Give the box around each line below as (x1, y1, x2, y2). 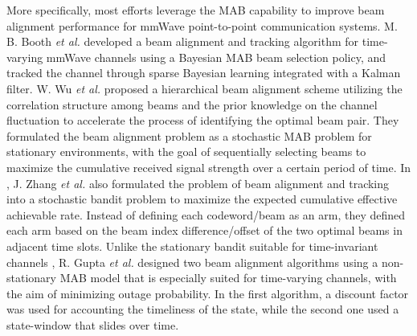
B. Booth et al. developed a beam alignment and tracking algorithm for (6, 33, 359, 50)
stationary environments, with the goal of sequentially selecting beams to (6, 143, 366, 160)
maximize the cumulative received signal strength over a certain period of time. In (6, 158, 411, 175)
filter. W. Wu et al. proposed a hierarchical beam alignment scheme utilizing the (6, 80, 403, 96)
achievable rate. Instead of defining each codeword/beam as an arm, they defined (6, 206, 406, 223)
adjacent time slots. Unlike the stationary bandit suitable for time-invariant (6, 237, 378, 254)
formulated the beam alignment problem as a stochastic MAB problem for (6, 127, 372, 144)
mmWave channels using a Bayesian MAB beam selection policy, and (46, 48, 386, 65)
